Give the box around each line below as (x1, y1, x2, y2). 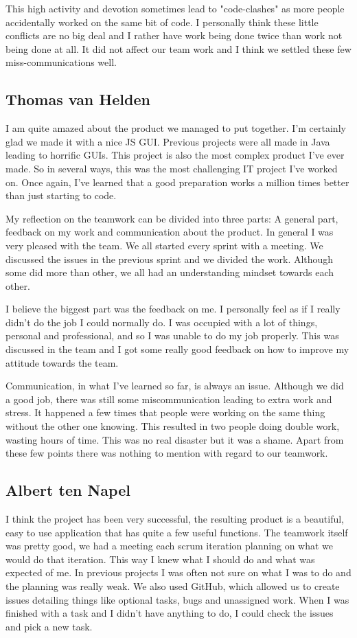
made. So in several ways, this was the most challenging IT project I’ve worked (5, 161, 338, 175)
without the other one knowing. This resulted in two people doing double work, (5, 419, 340, 433)
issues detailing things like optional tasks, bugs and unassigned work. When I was (5, 592, 349, 606)
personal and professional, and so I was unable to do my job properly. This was (5, 328, 339, 343)
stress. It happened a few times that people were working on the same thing (5, 405, 325, 420)
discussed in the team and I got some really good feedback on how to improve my (5, 342, 349, 356)
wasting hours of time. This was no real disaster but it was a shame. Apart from (5, 432, 344, 446)
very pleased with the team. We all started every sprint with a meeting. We (5, 238, 323, 252)
